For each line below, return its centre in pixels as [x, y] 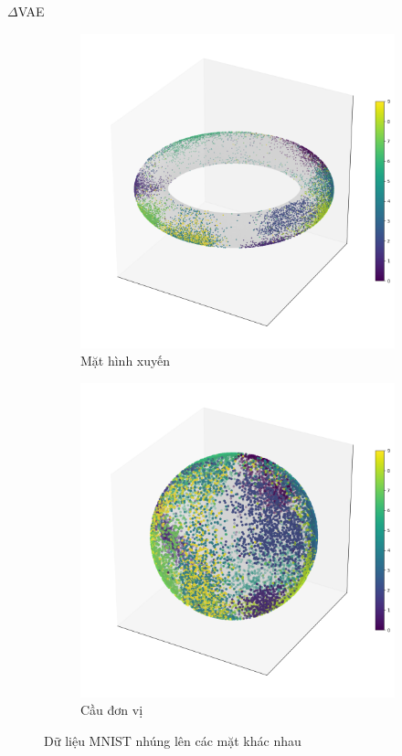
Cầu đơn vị [112, 710]
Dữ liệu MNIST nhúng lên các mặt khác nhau [173, 740]
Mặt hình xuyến [126, 361]
